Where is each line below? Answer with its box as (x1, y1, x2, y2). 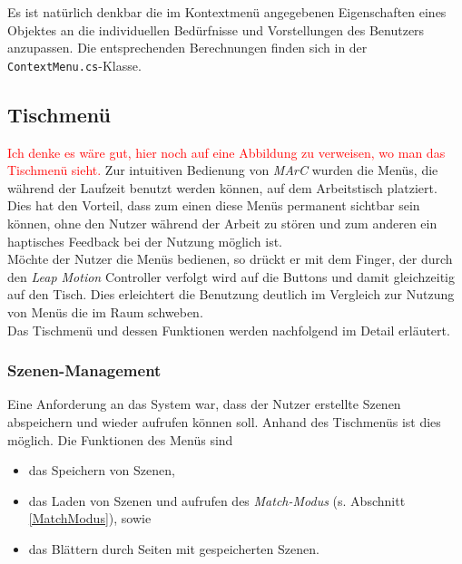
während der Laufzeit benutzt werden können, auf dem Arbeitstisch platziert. (7, 178, 437, 197)
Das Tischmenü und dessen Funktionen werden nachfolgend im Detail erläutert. (7, 320, 450, 339)
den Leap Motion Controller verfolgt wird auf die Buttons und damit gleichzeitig (7, 267, 455, 286)
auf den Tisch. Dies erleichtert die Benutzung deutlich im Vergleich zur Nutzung (7, 285, 455, 304)
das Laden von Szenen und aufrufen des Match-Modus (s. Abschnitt (28, 491, 406, 510)
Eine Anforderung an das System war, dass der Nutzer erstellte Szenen (7, 394, 401, 413)
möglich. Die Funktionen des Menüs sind (7, 430, 233, 449)
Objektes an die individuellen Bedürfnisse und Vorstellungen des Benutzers (7, 20, 425, 39)
